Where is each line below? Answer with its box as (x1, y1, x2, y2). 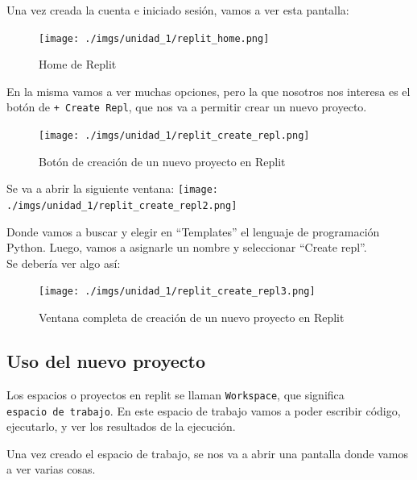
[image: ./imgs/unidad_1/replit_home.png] (39, 32, 270, 44)
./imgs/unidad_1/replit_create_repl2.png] (6, 200, 237, 211)
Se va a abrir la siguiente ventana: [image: (6, 180, 218, 197)
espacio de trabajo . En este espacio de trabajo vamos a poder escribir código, (6, 402, 401, 419)
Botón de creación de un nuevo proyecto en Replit (39, 152, 286, 169)
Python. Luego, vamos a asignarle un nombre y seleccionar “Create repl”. (6, 239, 367, 256)
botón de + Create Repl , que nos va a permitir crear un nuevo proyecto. (6, 98, 367, 115)
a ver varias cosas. (6, 461, 96, 478)
